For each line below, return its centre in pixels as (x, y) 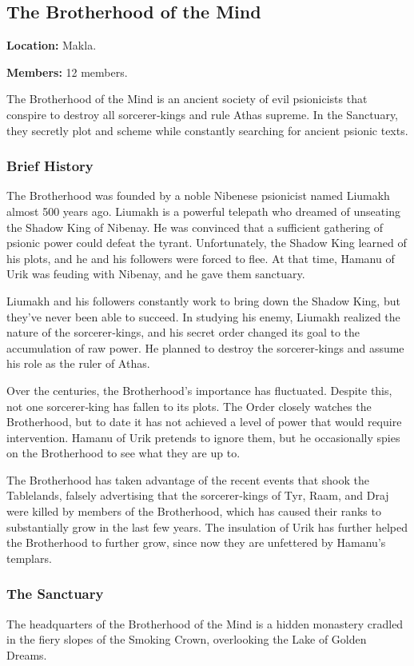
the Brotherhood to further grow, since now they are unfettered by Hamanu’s (196, 542)
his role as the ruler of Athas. (78, 363)
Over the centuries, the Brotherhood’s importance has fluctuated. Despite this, (199, 390)
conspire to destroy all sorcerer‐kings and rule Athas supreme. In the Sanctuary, (202, 114)
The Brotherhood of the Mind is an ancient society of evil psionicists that (187, 99)
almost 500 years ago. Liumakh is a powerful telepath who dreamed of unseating (203, 211)
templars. (29, 558)
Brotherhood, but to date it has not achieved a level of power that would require (204, 422)
